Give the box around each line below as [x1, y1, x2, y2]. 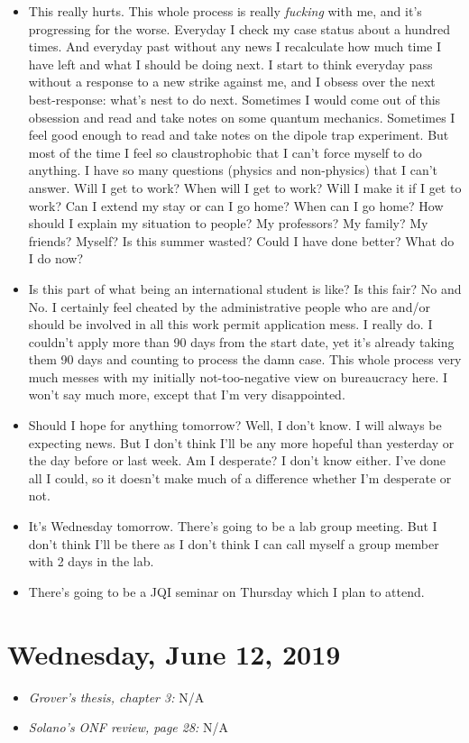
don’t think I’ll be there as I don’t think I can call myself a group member [28, 534, 439, 553]
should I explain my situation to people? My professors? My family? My [28, 214, 428, 233]
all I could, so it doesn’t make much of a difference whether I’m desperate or [28, 468, 452, 487]
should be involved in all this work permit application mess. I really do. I [28, 315, 433, 334]
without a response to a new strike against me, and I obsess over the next [28, 72, 436, 91]
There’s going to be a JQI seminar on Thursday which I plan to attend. [28, 582, 425, 601]
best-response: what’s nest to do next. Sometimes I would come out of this [28, 89, 441, 108]
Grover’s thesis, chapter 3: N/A [28, 687, 205, 706]
